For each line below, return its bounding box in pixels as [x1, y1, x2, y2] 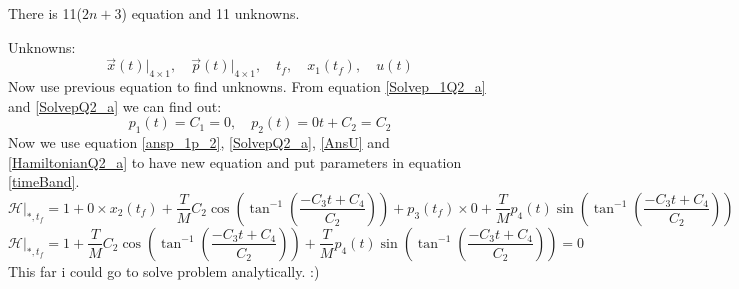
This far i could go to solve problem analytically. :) [8, 260, 320, 281]
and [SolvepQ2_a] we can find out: [8, 95, 222, 116]
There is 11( [8, 3, 82, 23]
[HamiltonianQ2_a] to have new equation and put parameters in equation [8, 151, 462, 172]
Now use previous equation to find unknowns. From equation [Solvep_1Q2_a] [8, 76, 486, 97]
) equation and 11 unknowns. [121, 3, 300, 23]
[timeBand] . [8, 171, 80, 192]
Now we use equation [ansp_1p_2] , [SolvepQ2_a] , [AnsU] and [8, 132, 390, 153]
